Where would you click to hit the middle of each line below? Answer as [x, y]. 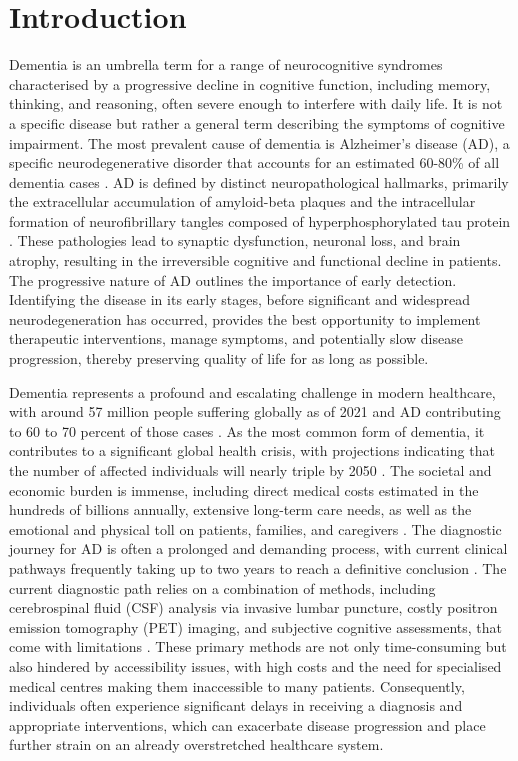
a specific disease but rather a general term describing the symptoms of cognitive [257, 122]
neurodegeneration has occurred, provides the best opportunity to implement [245, 318]
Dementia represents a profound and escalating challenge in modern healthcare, [252, 391]
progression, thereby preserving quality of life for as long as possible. [219, 358]
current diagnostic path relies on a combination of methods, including [222, 587]
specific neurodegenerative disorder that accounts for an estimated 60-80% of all [254, 162]
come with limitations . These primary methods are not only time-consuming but [258, 646]
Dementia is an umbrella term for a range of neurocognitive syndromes [226, 64]
